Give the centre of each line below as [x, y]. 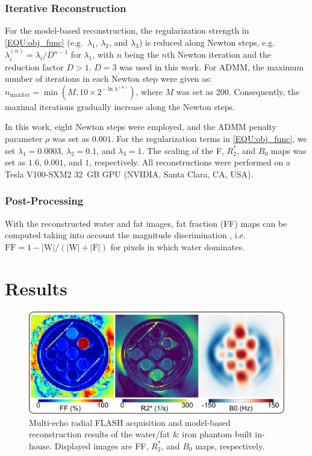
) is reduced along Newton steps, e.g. [207, 42]
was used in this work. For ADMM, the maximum [212, 66]
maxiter [20, 95]
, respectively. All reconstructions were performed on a [190, 162]
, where [149, 91]
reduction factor [34, 66]
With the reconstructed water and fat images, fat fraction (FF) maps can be [146, 223]
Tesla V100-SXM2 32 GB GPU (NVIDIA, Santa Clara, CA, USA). [129, 174]
